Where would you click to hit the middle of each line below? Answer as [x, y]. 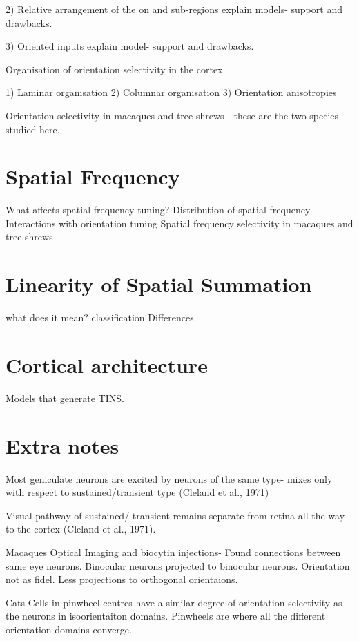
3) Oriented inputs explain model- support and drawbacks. [130, 46]
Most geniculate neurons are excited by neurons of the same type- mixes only [169, 478]
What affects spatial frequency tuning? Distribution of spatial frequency [158, 210]
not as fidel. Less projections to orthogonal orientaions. [122, 579]
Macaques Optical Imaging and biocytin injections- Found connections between [173, 552]
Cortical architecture [107, 364]
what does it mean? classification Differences [100, 317]
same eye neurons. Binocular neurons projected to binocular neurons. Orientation [178, 565]
